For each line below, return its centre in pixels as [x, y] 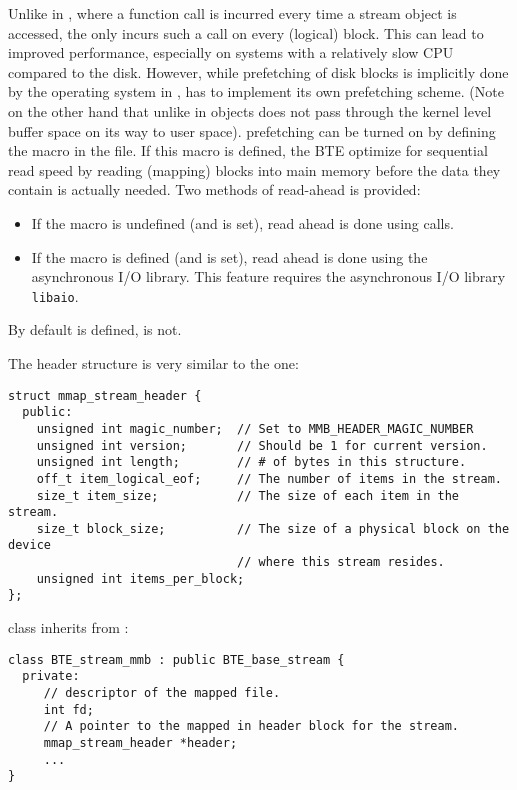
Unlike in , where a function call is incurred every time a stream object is [232, 13]
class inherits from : [68, 627]
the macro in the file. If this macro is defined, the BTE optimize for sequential [248, 150]
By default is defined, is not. [95, 329]
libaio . [55, 295]
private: [51, 676]
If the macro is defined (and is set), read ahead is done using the [229, 256]
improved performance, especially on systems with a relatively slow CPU [231, 52]
